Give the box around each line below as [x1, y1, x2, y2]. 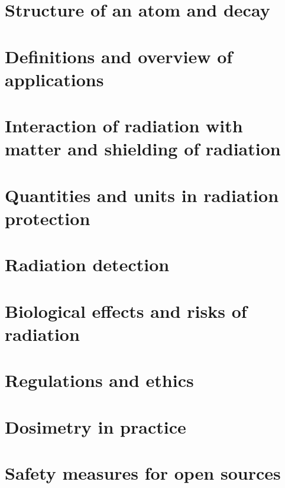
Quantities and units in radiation [5, 183, 279, 207]
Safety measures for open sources [5, 460, 281, 484]
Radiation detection [5, 252, 170, 276]
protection [5, 206, 90, 230]
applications [5, 67, 104, 91]
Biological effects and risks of [5, 298, 247, 323]
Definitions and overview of [5, 44, 233, 68]
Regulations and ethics [5, 368, 194, 392]
